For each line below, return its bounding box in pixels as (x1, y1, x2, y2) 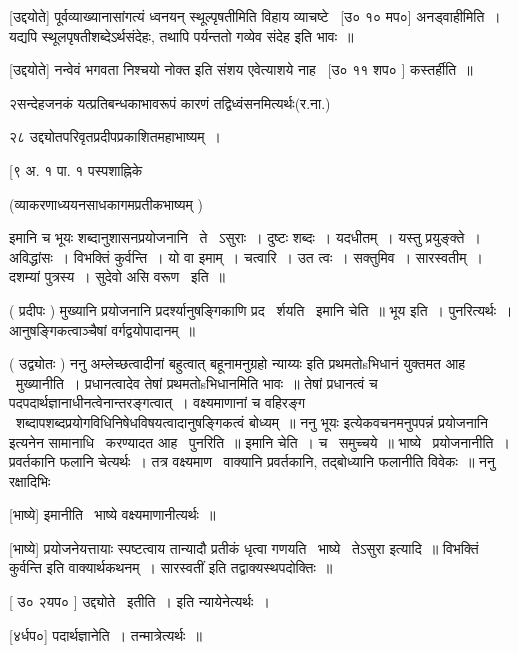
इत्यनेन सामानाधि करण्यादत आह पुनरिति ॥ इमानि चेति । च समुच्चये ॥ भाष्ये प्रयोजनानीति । (9, 431, 510, 452)
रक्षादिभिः (9, 470, 51, 491)
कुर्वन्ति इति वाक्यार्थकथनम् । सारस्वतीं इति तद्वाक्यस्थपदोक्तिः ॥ (9, 557, 333, 578)
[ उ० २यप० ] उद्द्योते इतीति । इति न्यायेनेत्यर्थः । (9, 591, 270, 612)
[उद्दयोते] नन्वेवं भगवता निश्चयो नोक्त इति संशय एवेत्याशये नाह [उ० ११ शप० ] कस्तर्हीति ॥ (9, 59, 473, 80)
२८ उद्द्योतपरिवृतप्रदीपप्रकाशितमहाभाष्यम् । (9, 126, 221, 147)
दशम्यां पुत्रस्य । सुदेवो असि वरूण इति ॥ (9, 266, 225, 287)
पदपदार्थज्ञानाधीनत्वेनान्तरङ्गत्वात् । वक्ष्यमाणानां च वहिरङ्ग (9, 392, 306, 413)
